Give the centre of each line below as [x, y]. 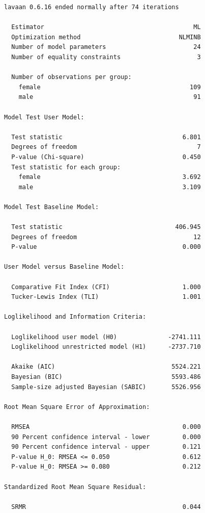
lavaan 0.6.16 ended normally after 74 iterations [92, 7]
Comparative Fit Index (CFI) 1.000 [106, 287]
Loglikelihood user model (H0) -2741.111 [106, 337]
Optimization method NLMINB [106, 37]
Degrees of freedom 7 [106, 147]
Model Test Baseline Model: [52, 207]
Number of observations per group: [71, 77]
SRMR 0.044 [106, 507]
